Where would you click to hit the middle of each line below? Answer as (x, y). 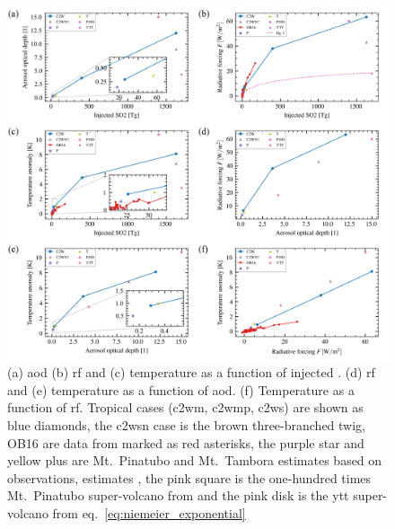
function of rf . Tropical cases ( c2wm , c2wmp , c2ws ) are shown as (185, 407)
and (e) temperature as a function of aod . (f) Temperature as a (181, 389)
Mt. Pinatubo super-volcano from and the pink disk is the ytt (178, 495)
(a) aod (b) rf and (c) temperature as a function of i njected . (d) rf (191, 372)
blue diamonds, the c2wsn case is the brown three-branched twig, (187, 424)
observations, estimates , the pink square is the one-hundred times (189, 477)
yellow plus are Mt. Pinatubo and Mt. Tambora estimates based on (195, 460)
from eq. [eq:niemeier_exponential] (149, 512)
